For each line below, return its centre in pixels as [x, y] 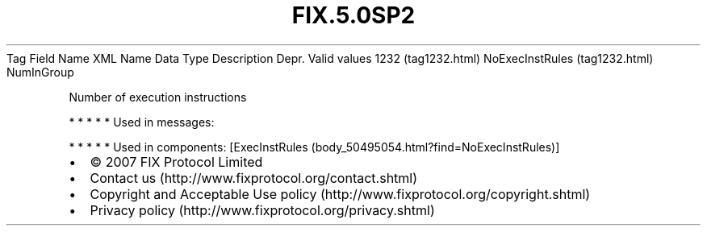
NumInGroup [40, 72]
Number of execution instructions [158, 97]
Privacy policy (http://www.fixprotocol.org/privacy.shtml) [262, 210]
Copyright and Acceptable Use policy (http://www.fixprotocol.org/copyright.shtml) [340, 194]
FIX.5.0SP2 [353, 15]
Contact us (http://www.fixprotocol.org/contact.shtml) [254, 178]
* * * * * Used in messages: [142, 122]
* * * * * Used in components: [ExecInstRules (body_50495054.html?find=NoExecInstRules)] [314, 147]
